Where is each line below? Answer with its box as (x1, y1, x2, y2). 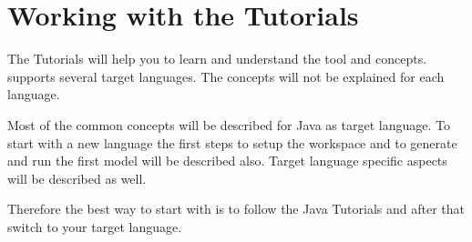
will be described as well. (7, 168, 147, 187)
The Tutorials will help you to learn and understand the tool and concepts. (7, 49, 427, 68)
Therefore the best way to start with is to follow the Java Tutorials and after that (7, 199, 465, 218)
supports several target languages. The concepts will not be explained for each (7, 66, 445, 86)
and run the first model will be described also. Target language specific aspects (7, 151, 447, 170)
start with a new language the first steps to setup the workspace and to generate (7, 133, 457, 152)
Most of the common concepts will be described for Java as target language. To (7, 115, 450, 134)
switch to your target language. (7, 217, 182, 236)
